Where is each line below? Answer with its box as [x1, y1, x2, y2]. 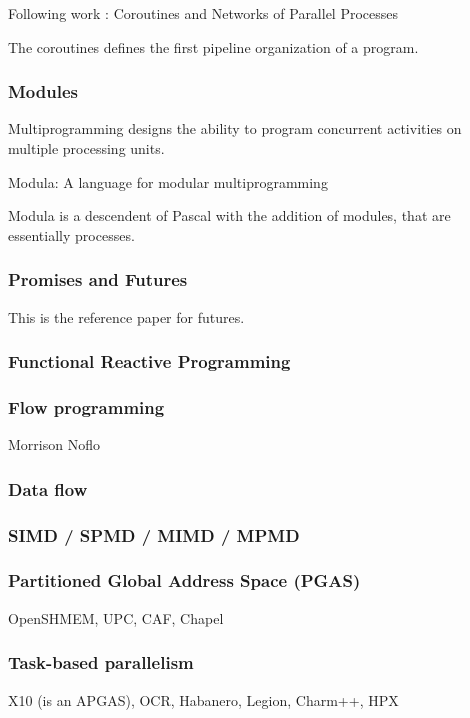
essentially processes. [8, 224, 135, 245]
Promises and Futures [8, 267, 188, 292]
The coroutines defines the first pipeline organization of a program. [8, 36, 419, 57]
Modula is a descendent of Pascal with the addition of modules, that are [8, 205, 451, 226]
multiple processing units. [8, 138, 165, 158]
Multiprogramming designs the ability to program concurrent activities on [8, 118, 462, 139]
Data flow [8, 476, 88, 501]
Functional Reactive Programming [8, 349, 291, 374]
